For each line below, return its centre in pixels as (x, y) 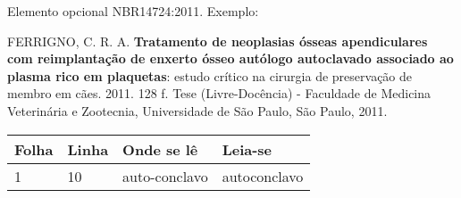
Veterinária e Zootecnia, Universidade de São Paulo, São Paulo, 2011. (197, 110)
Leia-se (247, 149)
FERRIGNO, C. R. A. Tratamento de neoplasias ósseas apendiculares (218, 41)
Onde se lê (160, 149)
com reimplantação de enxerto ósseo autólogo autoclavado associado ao (230, 58)
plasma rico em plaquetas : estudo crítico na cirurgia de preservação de (210, 75)
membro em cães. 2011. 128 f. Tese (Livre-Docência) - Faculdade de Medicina (219, 93)
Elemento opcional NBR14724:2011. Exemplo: (133, 11)
